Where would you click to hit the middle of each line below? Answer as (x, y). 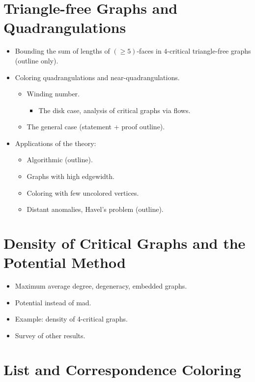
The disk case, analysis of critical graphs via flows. (114, 110)
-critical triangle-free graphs (209, 51)
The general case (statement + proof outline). (96, 127)
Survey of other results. (50, 335)
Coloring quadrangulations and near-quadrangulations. (97, 77)
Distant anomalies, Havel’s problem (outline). (95, 209)
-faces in (149, 51)
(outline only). (37, 60)
